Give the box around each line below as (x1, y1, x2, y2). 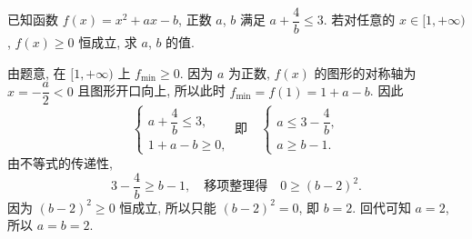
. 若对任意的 (323, 10, 396, 29)
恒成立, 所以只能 (119, 197, 216, 216)
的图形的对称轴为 (314, 63, 417, 82)
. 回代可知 (352, 197, 411, 216)
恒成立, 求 (78, 33, 137, 52)
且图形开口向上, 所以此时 (77, 81, 226, 100)
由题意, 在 (7, 63, 66, 82)
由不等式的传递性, (7, 153, 113, 172)
